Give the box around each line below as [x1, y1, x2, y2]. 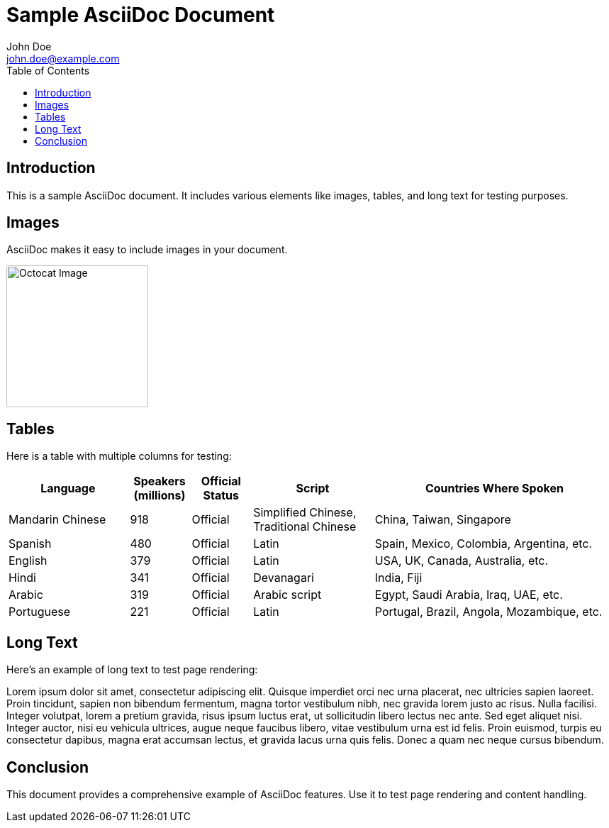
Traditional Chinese [253, 519, 357, 534]
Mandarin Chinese [9, 512, 106, 527]
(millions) [133, 488, 186, 503]
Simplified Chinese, [253, 505, 357, 520]
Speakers [133, 474, 186, 489]
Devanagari [253, 570, 314, 585]
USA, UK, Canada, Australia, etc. [374, 553, 549, 568]
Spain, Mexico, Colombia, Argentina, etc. [374, 536, 593, 551]
